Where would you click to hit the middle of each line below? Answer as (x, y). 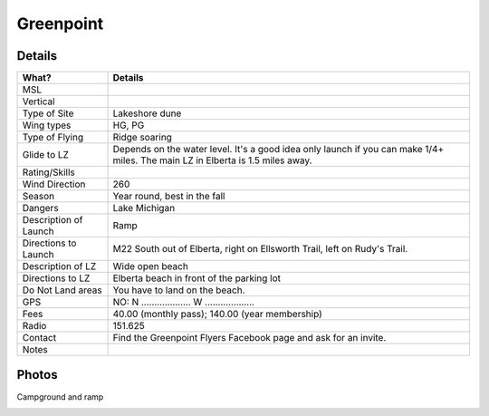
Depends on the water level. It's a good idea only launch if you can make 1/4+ (278, 150)
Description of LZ (59, 266)
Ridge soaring (142, 138)
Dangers (40, 208)
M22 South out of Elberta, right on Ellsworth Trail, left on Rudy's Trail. (260, 249)
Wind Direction (54, 184)
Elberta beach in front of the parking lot (197, 278)
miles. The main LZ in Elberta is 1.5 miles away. (212, 160)
